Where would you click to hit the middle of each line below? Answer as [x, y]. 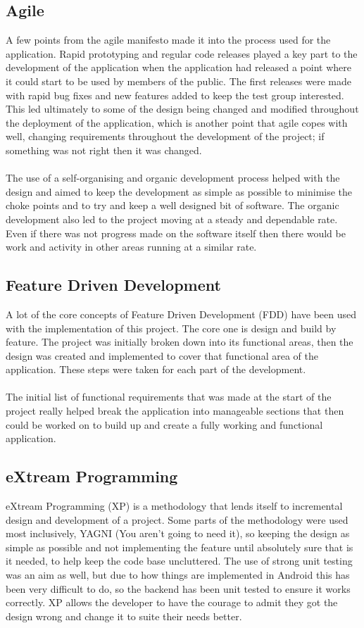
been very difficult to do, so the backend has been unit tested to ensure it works [178, 588]
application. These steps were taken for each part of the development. [156, 369]
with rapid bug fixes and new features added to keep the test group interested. [175, 95]
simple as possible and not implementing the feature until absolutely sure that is [180, 547]
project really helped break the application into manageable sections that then [175, 411]
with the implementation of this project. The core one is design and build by [171, 328]
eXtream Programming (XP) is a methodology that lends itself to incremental [174, 506]
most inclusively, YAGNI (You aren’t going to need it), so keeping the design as [178, 533]
